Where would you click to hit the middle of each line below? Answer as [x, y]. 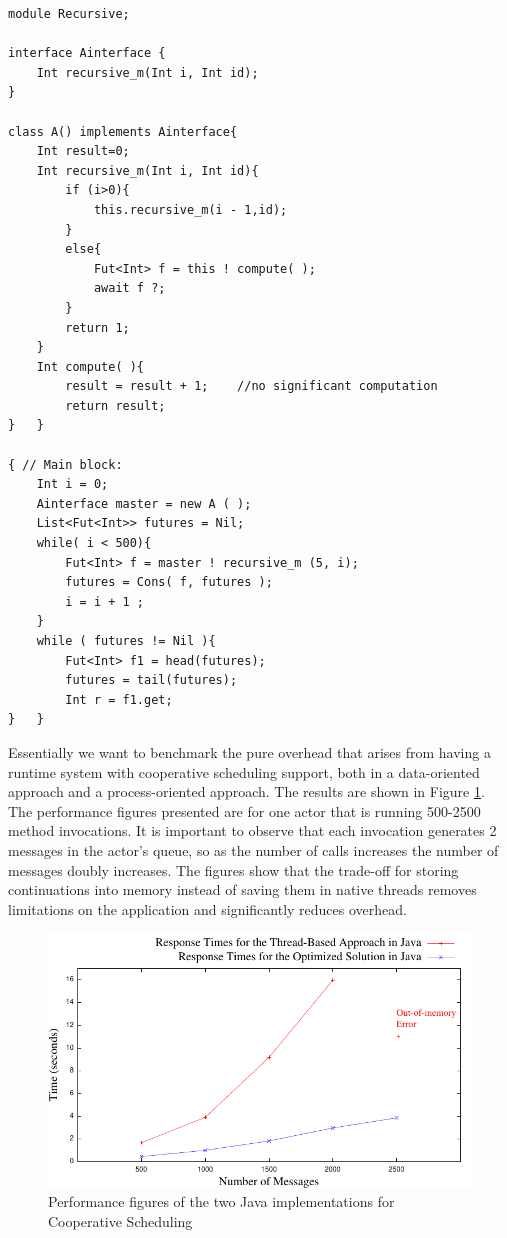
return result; [115, 405]
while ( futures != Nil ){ [126, 641]
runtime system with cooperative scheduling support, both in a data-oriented [244, 771]
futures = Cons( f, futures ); [169, 582]
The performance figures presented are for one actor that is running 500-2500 [244, 810]
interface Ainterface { [87, 53]
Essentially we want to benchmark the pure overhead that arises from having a [249, 751]
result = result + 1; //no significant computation [251, 386]
